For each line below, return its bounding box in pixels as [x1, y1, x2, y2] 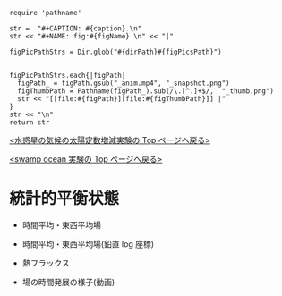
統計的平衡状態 [9, 189, 120, 209]
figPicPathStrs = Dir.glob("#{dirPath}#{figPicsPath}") [9, 47, 222, 56]
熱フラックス [21, 258, 70, 268]
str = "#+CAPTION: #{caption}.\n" [9, 24, 142, 33]
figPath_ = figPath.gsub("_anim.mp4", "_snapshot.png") [17, 79, 230, 88]
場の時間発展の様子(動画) [21, 276, 115, 287]
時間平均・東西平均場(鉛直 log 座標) [21, 238, 155, 249]
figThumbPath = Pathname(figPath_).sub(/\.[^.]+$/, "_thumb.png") [17, 87, 275, 96]
